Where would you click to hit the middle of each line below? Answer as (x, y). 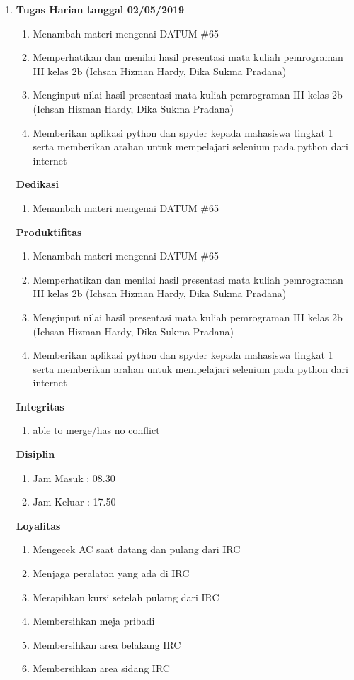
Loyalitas (38, 525)
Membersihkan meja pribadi (94, 621)
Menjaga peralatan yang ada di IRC (111, 573)
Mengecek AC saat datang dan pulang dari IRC (137, 549)
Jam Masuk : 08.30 (74, 478)
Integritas (40, 406)
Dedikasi (38, 184)
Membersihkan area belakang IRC (107, 644)
